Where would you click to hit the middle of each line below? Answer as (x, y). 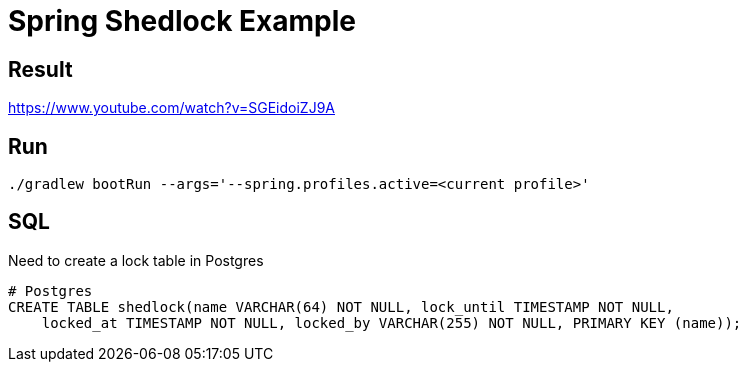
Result (40, 69)
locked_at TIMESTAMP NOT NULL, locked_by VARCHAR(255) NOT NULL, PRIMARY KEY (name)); (391, 322)
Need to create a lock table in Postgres (136, 260)
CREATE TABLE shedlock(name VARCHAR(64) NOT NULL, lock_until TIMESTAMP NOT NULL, (341, 306)
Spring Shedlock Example (182, 21)
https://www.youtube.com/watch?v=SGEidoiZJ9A (171, 108)
